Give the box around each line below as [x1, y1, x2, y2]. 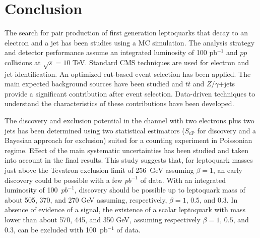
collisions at [5, 57, 41, 67]
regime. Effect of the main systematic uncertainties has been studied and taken [5, 145, 249, 155]
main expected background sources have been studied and [5, 78, 183, 89]
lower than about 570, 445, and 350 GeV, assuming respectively [5, 214, 201, 224]
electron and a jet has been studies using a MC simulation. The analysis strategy [5, 37, 255, 47]
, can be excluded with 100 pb [13, 224, 108, 234]
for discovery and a [197, 125, 256, 135]
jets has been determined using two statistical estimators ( [5, 125, 185, 135]
